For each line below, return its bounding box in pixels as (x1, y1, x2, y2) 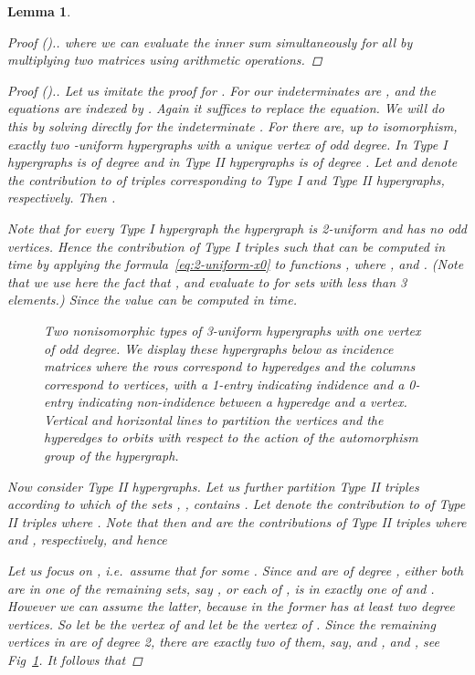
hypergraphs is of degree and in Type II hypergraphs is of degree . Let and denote (7, 152, 458, 171)
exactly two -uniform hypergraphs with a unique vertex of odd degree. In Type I (7, 134, 448, 153)
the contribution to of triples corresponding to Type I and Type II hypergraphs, (7, 170, 445, 189)
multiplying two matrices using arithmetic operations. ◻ (7, 50, 322, 69)
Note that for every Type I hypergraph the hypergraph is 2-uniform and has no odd (7, 218, 468, 237)
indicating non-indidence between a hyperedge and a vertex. (77, 392, 407, 411)
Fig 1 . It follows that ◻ (7, 650, 142, 669)
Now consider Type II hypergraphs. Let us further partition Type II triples (7, 476, 419, 495)
